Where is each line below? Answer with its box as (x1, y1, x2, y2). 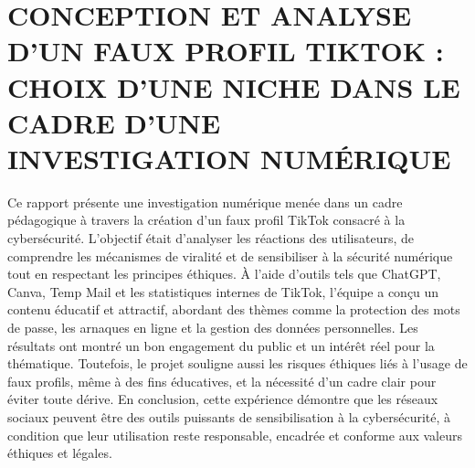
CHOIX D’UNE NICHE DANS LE (7, 68, 460, 105)
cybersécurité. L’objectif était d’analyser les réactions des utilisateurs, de (7, 229, 415, 248)
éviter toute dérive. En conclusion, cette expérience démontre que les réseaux (7, 389, 438, 409)
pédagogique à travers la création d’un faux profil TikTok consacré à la (7, 210, 406, 229)
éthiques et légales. (7, 443, 112, 463)
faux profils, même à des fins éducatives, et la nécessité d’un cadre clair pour (7, 371, 437, 390)
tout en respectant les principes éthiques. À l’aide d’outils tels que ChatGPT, (7, 264, 441, 283)
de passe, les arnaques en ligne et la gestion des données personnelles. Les (7, 318, 418, 337)
